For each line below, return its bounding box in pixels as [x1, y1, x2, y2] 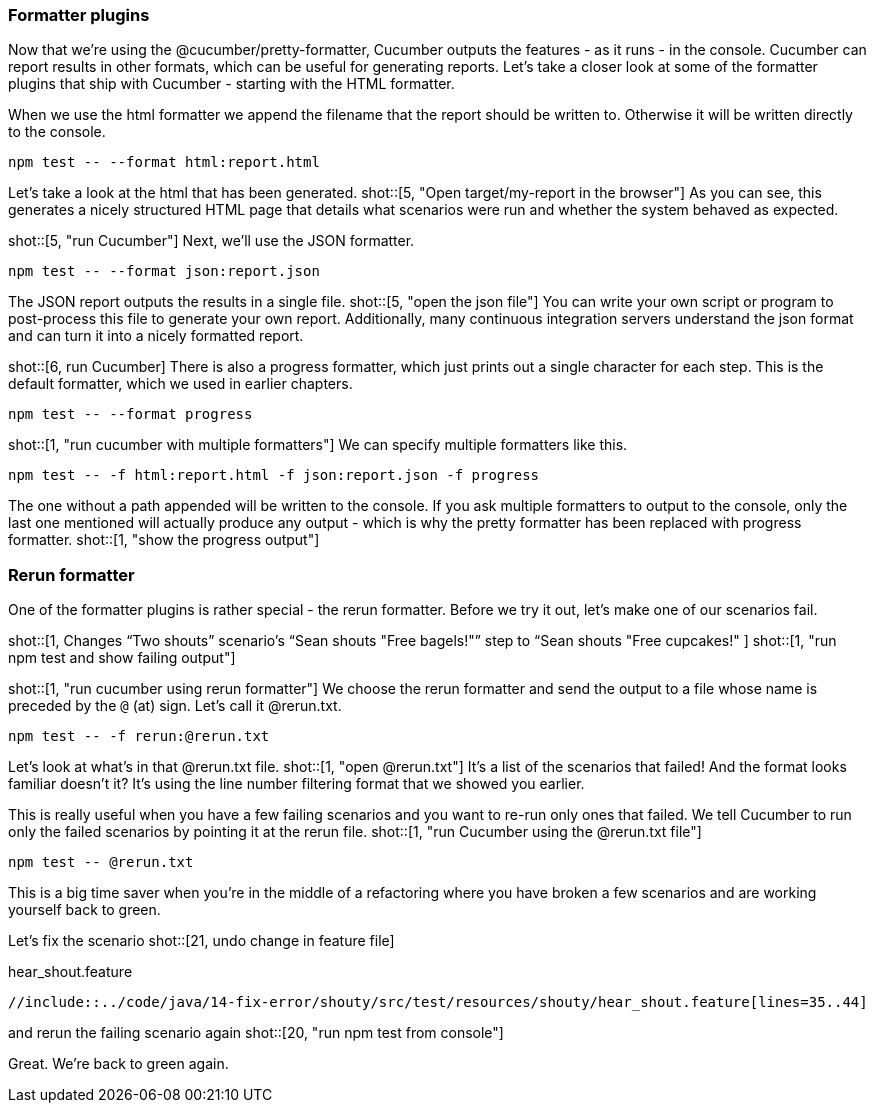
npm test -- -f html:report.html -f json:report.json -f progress [8, 467, 540, 484]
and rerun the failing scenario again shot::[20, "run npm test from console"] [8, 1024, 504, 1042]
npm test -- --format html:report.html [8, 154, 320, 171]
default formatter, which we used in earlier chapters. [8, 375, 353, 393]
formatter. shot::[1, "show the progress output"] [8, 531, 320, 549]
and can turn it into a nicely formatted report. [8, 327, 304, 345]
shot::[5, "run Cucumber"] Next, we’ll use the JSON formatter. [8, 232, 415, 250]
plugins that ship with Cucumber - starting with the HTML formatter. [8, 75, 455, 93]
